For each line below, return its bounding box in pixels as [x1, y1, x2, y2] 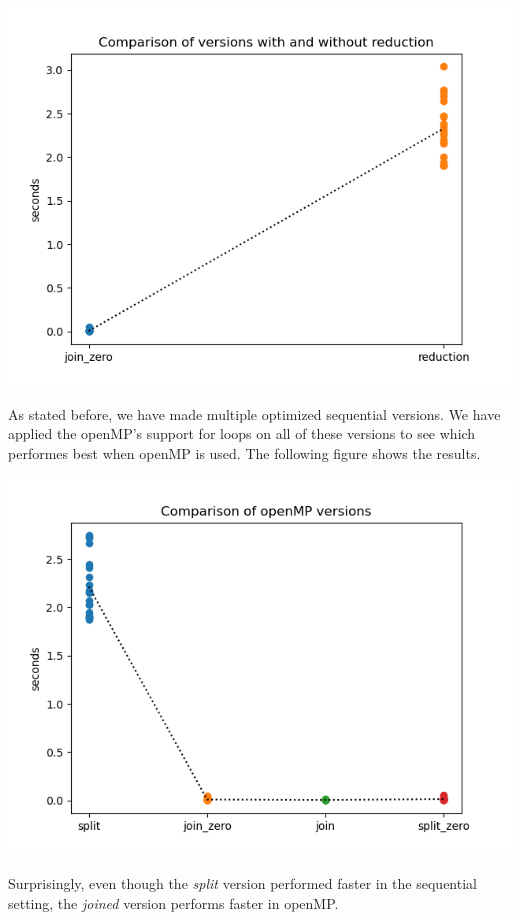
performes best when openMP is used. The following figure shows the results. [8, 442, 481, 463]
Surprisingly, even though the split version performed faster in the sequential [8, 872, 477, 893]
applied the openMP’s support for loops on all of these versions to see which [8, 423, 476, 444]
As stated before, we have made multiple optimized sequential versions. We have [8, 403, 501, 424]
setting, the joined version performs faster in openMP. [8, 892, 339, 913]
